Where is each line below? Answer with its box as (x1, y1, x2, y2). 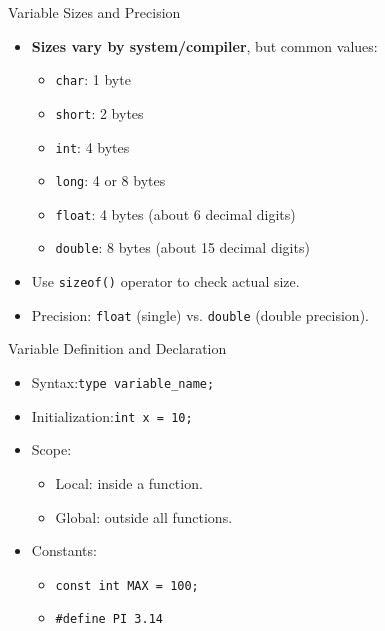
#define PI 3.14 (55, 612, 163, 627)
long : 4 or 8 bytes (55, 170, 166, 191)
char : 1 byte (55, 69, 131, 90)
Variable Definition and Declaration (8, 338, 227, 359)
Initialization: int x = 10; (31, 405, 193, 426)
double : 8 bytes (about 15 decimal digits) (55, 237, 310, 258)
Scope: (31, 439, 72, 460)
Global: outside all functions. (55, 506, 233, 527)
